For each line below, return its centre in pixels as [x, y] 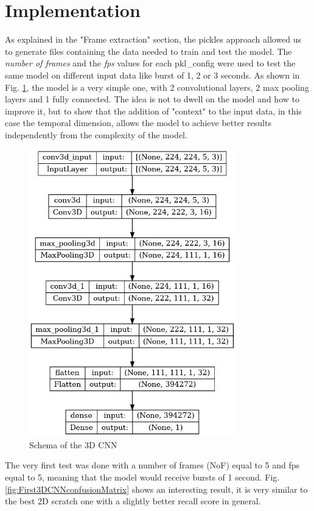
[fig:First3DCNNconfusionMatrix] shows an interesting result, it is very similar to [156, 489]
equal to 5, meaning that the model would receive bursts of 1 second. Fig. [142, 477]
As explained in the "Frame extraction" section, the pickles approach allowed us [153, 39]
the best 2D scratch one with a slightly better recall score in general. [133, 501]
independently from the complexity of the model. [96, 134]
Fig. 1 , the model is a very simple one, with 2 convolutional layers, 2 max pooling [157, 87]
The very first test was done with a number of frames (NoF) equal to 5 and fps [152, 465]
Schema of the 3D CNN [73, 444]
